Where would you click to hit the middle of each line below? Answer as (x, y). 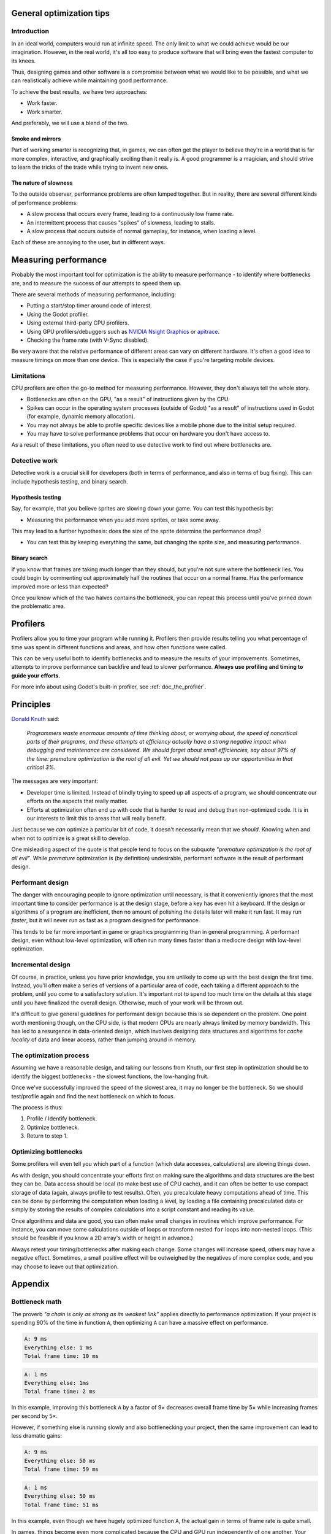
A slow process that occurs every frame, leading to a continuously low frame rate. (130, 214)
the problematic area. (38, 606)
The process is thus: (37, 1108)
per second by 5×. (35, 1416)
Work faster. (42, 103)
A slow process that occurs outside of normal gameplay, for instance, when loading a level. (142, 231)
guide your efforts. (36, 676)
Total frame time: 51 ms (62, 1505)
